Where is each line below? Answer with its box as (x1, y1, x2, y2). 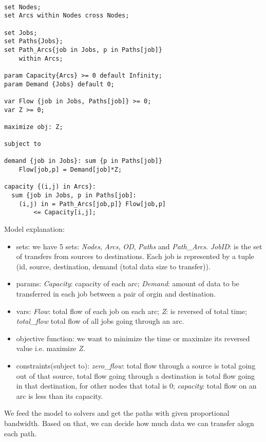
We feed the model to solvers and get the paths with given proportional (4, 408, 230, 418)
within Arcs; (18, 54, 63, 62)
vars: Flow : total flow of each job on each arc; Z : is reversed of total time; (16, 305, 247, 316)
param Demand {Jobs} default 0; (4, 80, 115, 88)
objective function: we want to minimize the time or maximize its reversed (16, 333, 250, 343)
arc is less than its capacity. (16, 390, 103, 401)
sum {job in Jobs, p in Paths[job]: (11, 192, 137, 199)
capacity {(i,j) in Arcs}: (4, 183, 96, 191)
